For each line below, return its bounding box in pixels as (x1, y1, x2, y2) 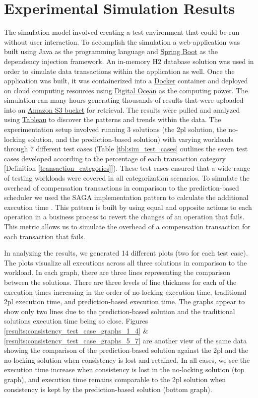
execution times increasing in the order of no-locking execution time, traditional (4, 286, 247, 297)
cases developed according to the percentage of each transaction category (4, 153, 226, 163)
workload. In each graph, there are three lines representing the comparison (4, 267, 230, 277)
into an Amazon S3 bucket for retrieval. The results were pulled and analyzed (4, 104, 240, 115)
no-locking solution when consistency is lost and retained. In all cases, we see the (4, 354, 250, 365)
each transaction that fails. (4, 231, 85, 241)
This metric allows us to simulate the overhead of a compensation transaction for (4, 221, 251, 231)
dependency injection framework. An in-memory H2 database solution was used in (4, 56, 254, 66)
